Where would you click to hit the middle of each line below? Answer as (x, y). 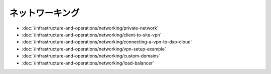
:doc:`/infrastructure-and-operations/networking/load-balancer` (88, 63)
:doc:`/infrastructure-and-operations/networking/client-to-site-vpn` (92, 34)
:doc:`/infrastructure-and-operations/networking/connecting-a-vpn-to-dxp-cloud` (107, 42)
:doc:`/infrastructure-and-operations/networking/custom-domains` (91, 56)
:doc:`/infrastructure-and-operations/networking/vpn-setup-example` (94, 49)
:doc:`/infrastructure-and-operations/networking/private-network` (90, 28)
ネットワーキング (44, 13)
